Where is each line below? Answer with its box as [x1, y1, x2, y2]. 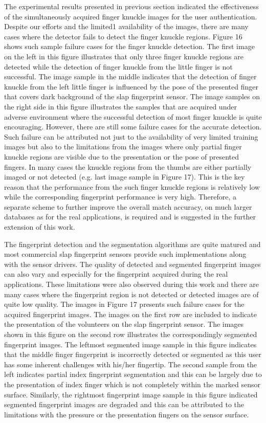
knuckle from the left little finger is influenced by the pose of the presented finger [4, 81, 258, 92]
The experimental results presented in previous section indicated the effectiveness [4, 1, 259, 11]
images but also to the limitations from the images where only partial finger [4, 141, 242, 152]
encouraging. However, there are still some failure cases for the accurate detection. [4, 121, 262, 132]
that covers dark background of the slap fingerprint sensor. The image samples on [4, 91, 260, 102]
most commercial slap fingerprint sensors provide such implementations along [4, 249, 247, 259]
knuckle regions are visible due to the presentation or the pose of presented [4, 151, 239, 162]
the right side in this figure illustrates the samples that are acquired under [4, 101, 237, 112]
